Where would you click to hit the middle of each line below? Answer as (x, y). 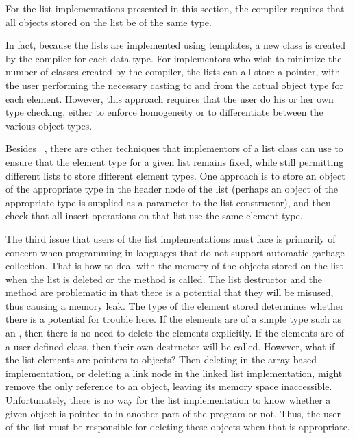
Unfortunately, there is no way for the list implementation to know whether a (168, 400)
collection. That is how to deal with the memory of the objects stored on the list (175, 266)
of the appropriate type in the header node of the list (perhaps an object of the (172, 189)
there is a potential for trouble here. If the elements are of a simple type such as (174, 319)
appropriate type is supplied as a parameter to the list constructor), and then (168, 202)
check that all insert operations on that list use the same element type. (154, 216)
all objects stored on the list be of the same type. (109, 22)
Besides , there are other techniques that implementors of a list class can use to (174, 148)
